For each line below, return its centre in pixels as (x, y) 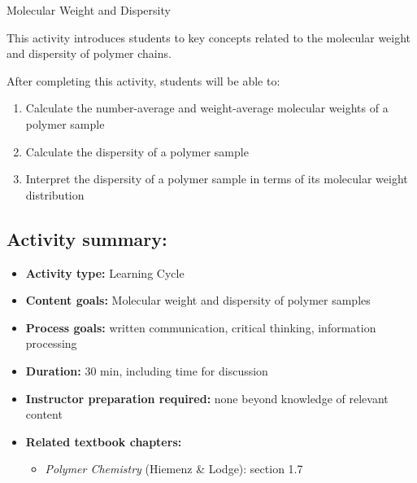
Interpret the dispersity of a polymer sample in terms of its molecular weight (217, 179)
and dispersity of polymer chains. (89, 53)
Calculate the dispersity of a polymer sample (137, 151)
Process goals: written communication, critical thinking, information (201, 327)
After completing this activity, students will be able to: (143, 80)
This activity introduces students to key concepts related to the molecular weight (209, 37)
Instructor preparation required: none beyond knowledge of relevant (207, 398)
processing (51, 343)
